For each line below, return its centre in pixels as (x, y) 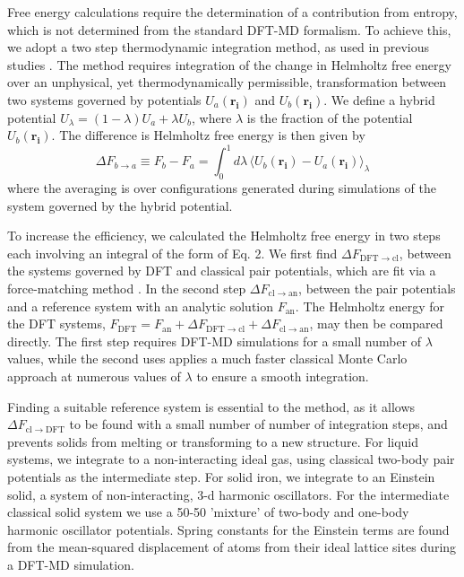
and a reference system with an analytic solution (141, 306)
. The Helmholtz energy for (369, 306)
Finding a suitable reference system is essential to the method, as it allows (211, 406)
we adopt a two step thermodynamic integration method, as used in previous (218, 47)
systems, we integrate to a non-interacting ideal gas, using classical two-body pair (231, 459)
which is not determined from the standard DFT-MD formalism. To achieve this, (229, 29)
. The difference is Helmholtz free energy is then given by (208, 135)
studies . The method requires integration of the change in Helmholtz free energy (229, 64)
